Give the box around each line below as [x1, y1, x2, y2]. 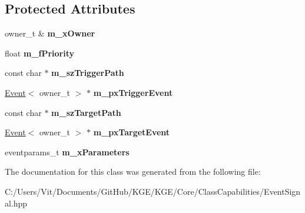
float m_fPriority [5, 46, 74, 59]
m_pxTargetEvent [93, 126, 170, 138]
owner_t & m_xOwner [5, 27, 95, 39]
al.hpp [5, 197, 28, 209]
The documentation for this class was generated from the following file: [5, 165, 261, 178]
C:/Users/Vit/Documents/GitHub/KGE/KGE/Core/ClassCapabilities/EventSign [5, 185, 301, 197]
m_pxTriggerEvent [93, 86, 173, 98]
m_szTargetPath [51, 106, 121, 118]
